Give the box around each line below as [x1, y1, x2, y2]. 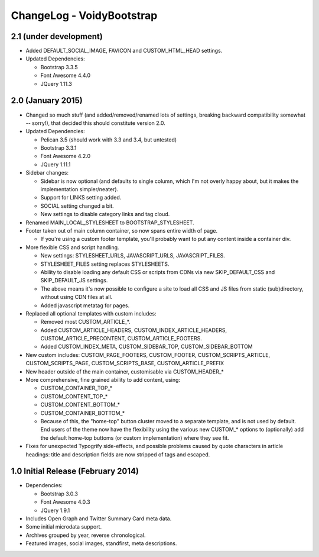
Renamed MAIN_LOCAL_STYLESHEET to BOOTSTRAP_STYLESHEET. [25, 219, 194, 226]
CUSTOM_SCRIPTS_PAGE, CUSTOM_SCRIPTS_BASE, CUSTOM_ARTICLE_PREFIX [25, 360, 224, 367]
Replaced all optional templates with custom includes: [25, 310, 157, 317]
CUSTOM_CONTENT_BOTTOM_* [40, 401, 121, 408]
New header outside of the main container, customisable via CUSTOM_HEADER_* [25, 368, 224, 375]
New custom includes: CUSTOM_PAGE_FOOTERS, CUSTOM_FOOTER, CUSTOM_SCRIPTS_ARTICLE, [25, 351, 271, 358]
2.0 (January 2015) [11, 95, 83, 106]
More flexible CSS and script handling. [25, 243, 119, 251]
